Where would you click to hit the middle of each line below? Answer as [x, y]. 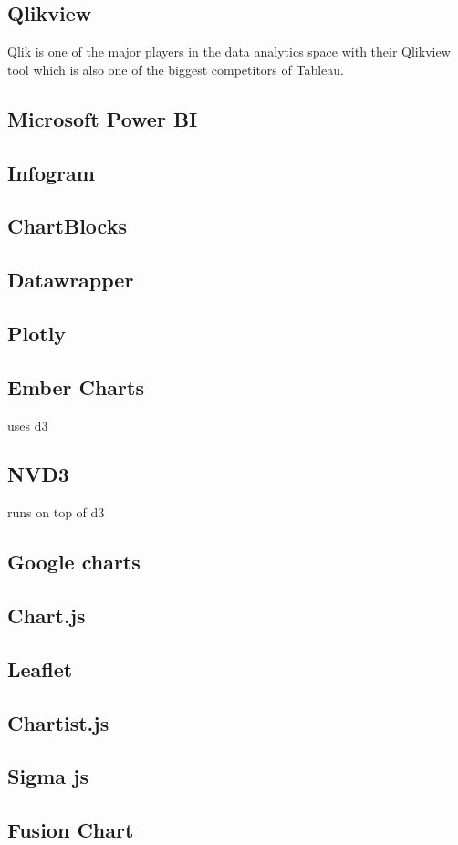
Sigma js [48, 776]
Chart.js [47, 615]
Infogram [51, 172]
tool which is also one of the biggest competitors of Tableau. [176, 69]
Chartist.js [58, 722]
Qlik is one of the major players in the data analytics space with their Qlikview [229, 52]
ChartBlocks [67, 226]
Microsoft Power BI [103, 118]
